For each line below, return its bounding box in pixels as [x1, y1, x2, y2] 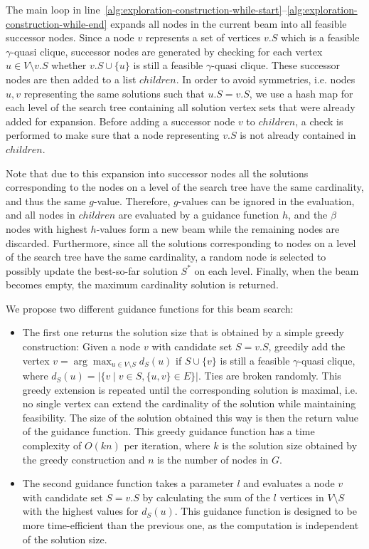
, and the [288, 207, 328, 222]
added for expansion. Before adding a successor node [6, 113, 235, 128]
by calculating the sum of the [142, 489, 270, 504]
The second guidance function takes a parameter [22, 476, 234, 491]
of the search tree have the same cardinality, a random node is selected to [6, 249, 326, 264]
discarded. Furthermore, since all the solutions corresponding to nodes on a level [6, 235, 356, 250]
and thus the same [6, 193, 86, 208]
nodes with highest [6, 221, 87, 236]
